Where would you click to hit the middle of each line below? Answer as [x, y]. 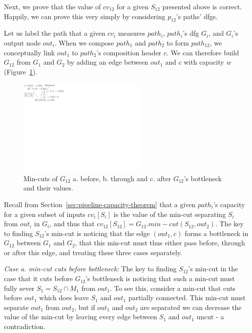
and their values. [48, 188]
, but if [85, 307]
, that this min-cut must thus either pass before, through [160, 243]
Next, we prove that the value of [52, 6]
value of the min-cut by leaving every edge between [81, 317]
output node [22, 42]
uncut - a [210, 317]
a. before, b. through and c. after [122, 178]
